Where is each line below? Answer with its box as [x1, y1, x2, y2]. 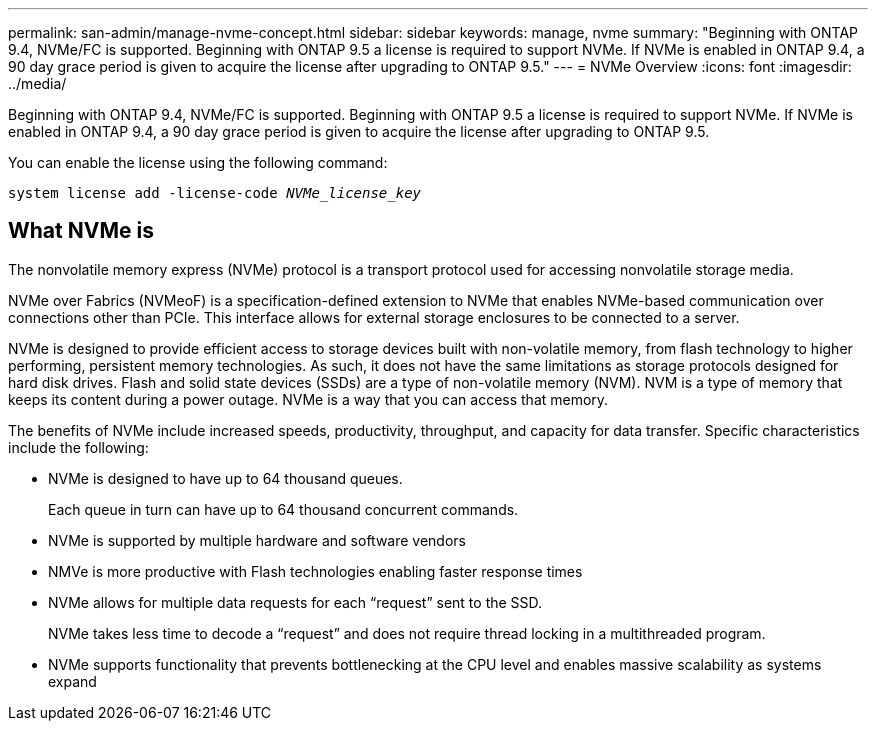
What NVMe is [8, 218, 154, 244]
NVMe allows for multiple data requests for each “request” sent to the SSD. [48, 593, 543, 611]
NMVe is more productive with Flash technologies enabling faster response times [48, 562, 583, 580]
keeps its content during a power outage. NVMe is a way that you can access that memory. [8, 390, 609, 408]
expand [48, 672, 97, 690]
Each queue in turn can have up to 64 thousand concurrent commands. [48, 500, 519, 518]
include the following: [8, 438, 149, 456]
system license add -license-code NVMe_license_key [8, 185, 422, 201]
